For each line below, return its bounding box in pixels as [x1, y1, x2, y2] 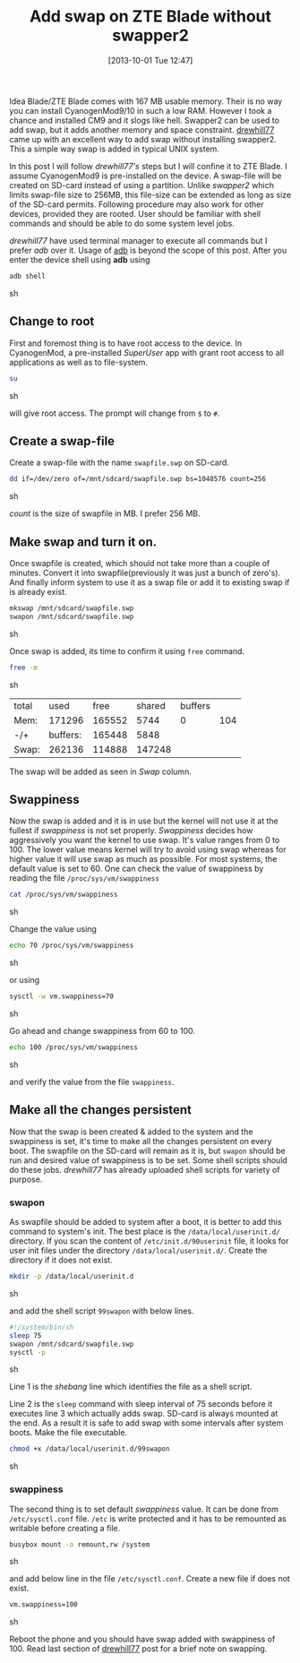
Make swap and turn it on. [9, 534, 158, 549]
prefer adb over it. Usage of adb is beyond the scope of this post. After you [9, 245, 287, 255]
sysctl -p [9, 1348, 47, 1357]
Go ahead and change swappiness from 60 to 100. [9, 1026, 195, 1037]
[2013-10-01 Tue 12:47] [107, 55, 193, 65]
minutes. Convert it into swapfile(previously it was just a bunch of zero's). [9, 567, 280, 578]
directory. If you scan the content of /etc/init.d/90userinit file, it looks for [9, 1236, 289, 1246]
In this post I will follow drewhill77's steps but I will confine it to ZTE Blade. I [9, 160, 288, 171]
